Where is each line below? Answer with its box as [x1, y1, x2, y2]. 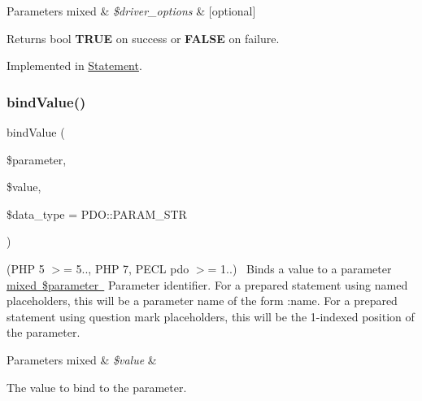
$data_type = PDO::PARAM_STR [7, 205, 187, 222]
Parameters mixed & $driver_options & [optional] [7, 2, 256, 19]
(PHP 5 [7, 259, 45, 277]
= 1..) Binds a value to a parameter [207, 259, 392, 277]
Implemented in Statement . [7, 57, 142, 74]
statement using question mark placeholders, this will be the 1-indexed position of [7, 307, 415, 325]
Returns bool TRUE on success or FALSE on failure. [7, 29, 280, 46]
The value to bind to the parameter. [7, 378, 187, 395]
